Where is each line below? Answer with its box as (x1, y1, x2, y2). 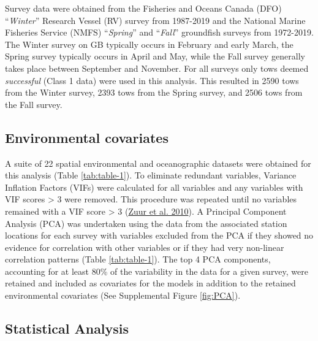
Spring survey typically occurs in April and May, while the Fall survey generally (5, 50, 305, 63)
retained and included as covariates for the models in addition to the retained (5, 277, 296, 289)
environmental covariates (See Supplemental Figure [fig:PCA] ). (5, 289, 241, 302)
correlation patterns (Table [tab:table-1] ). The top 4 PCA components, (5, 253, 271, 266)
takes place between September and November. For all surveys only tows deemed (5, 61, 309, 74)
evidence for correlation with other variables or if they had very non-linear (5, 240, 284, 253)
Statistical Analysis (5, 319, 129, 338)
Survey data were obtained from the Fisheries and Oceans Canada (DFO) (5, 2, 282, 14)
